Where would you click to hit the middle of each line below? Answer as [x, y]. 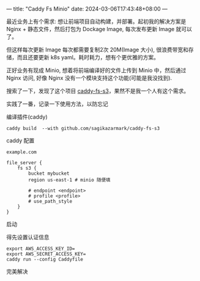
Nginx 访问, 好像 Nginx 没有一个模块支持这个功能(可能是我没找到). [89, 78]
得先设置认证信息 [28, 237]
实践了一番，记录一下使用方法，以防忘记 [57, 104]
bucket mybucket [49, 173]
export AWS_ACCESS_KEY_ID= [41, 249]
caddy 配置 [20, 140]
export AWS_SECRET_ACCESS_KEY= [46, 254]
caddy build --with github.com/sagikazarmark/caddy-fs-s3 [83, 128]
